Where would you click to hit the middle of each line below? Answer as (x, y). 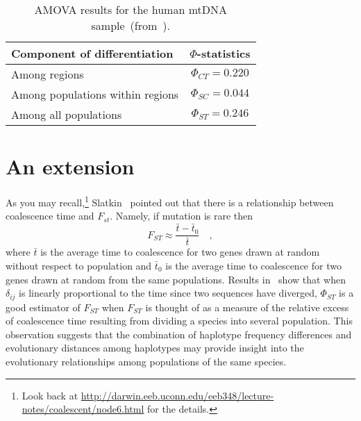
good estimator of (43, 307)
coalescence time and (50, 216)
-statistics (224, 53)
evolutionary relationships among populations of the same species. (146, 361)
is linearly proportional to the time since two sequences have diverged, (168, 293)
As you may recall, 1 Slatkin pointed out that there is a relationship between (170, 201)
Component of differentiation (92, 53)
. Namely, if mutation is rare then (182, 216)
